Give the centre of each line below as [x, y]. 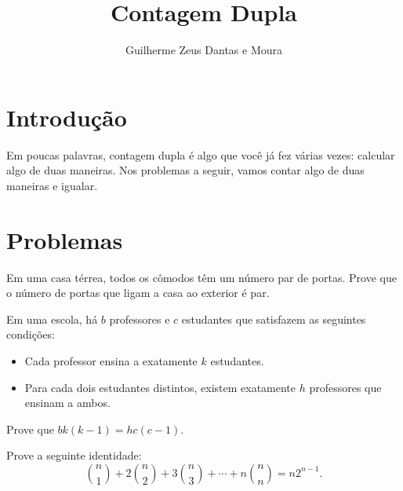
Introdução [67, 117]
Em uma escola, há [52, 319]
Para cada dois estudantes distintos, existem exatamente [160, 387]
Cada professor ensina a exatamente [111, 360]
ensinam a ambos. [67, 403]
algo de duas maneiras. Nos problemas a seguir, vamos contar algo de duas [185, 170]
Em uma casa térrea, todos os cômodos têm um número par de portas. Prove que [201, 277]
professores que [345, 387]
